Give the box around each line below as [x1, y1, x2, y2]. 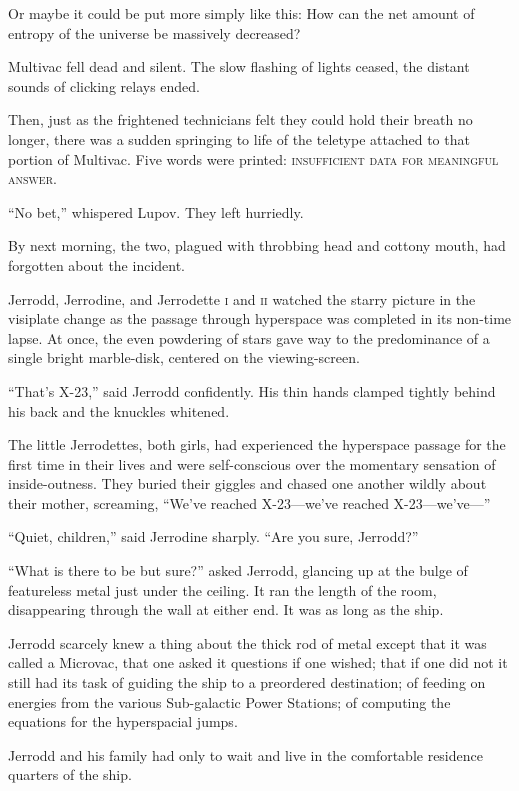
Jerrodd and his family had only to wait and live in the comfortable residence [8, 744, 483, 765]
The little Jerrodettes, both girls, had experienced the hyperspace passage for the [8, 434, 506, 455]
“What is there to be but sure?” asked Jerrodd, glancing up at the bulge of [8, 560, 468, 581]
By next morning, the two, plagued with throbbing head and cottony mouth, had [8, 235, 506, 256]
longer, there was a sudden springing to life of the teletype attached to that [8, 128, 470, 149]
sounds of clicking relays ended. [8, 75, 200, 96]
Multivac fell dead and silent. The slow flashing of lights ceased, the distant [8, 56, 470, 77]
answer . [8, 168, 57, 189]
